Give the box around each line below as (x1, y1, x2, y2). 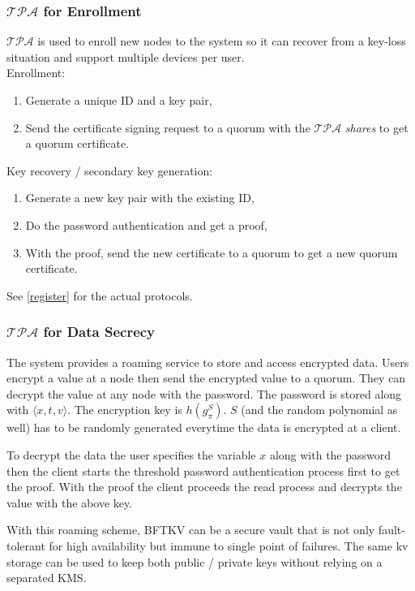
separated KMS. (6, 569, 87, 586)
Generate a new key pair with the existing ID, (25, 189, 255, 206)
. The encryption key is (67, 401, 182, 418)
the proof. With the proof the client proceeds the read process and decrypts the (6, 478, 402, 495)
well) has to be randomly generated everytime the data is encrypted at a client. (6, 419, 401, 436)
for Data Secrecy (43, 321, 156, 342)
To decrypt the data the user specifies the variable (6, 446, 256, 463)
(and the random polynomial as (241, 401, 398, 418)
